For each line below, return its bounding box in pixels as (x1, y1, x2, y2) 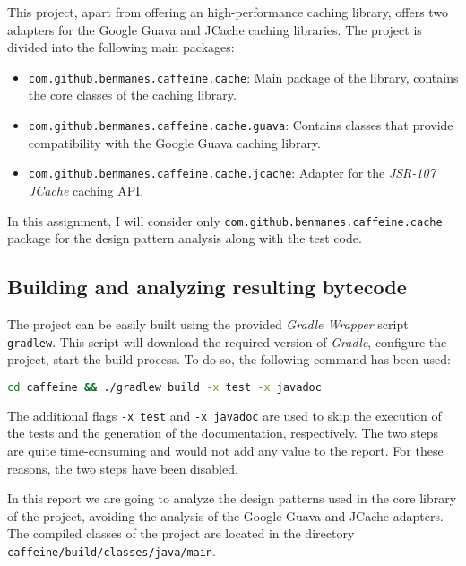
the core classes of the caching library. (28, 85, 237, 104)
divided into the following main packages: (7, 38, 235, 57)
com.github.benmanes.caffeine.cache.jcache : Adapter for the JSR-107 (28, 163, 436, 182)
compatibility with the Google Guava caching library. (28, 133, 321, 152)
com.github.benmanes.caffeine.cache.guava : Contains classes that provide (28, 116, 453, 135)
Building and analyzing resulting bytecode (7, 273, 407, 300)
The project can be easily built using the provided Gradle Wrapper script (7, 314, 409, 333)
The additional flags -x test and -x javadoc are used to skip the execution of (7, 405, 442, 424)
